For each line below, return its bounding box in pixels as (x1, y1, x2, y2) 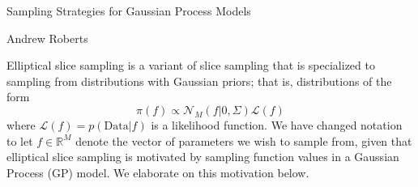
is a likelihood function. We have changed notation (151, 116, 403, 133)
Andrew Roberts (6, 29, 88, 46)
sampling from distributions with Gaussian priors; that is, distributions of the (6, 72, 392, 89)
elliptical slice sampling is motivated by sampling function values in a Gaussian (6, 148, 399, 165)
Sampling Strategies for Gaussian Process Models (6, 2, 251, 19)
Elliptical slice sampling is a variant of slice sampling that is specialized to (6, 57, 375, 74)
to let (6, 132, 33, 149)
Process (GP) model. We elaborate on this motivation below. (6, 164, 309, 181)
